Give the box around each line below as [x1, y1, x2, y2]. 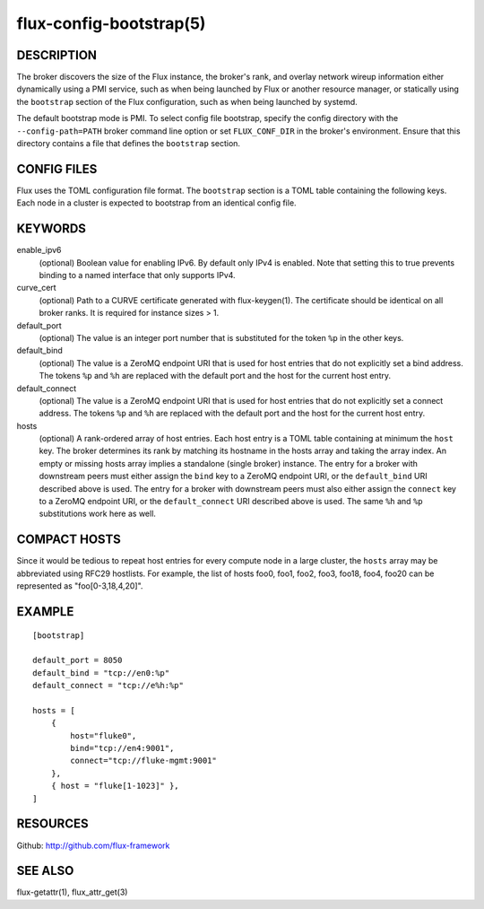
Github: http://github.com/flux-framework [16, 840, 170, 851]
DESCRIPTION [16, 48, 98, 63]
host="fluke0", [70, 730, 137, 740]
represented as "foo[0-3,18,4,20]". [16, 581, 143, 591]
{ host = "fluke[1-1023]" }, [50, 781, 179, 791]
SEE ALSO [16, 863, 74, 878]
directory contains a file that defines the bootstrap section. [16, 138, 241, 149]
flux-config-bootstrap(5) [16, 13, 206, 33]
